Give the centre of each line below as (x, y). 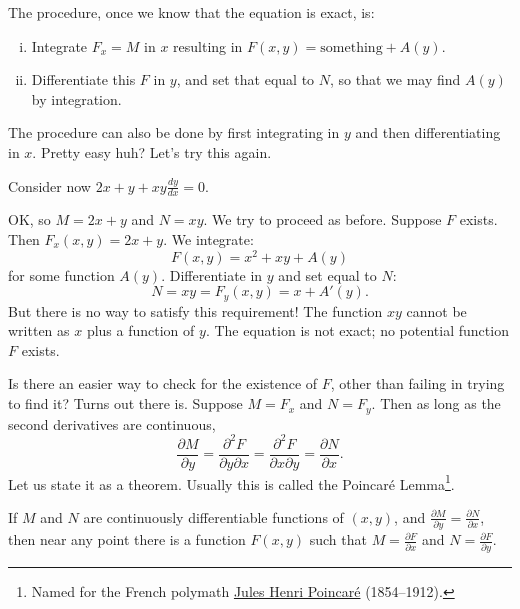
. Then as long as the (436, 403)
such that (338, 539)
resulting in (208, 45)
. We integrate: (208, 238)
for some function (61, 274)
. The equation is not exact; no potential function (357, 330)
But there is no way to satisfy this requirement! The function (195, 310)
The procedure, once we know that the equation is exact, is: (191, 12)
